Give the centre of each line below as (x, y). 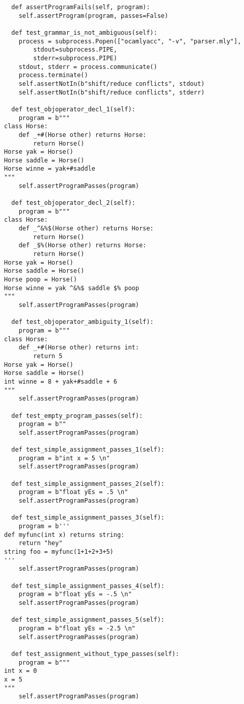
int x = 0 (21, 671)
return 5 (48, 356)
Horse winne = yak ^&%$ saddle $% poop (72, 288)
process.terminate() (53, 75)
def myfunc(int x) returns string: (64, 535)
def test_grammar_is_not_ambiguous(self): (84, 32)
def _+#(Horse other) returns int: (79, 348)
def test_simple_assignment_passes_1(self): (88, 450)
